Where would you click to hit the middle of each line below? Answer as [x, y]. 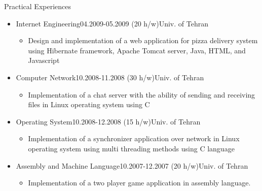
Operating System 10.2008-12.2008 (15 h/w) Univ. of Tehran [108, 121]
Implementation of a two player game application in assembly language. [139, 183]
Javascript [44, 60]
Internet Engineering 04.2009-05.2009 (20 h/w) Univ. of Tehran [112, 23]
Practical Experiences [38, 6]
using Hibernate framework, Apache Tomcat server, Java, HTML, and [137, 50]
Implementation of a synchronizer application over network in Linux [134, 138]
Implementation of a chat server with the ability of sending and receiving [142, 94]
